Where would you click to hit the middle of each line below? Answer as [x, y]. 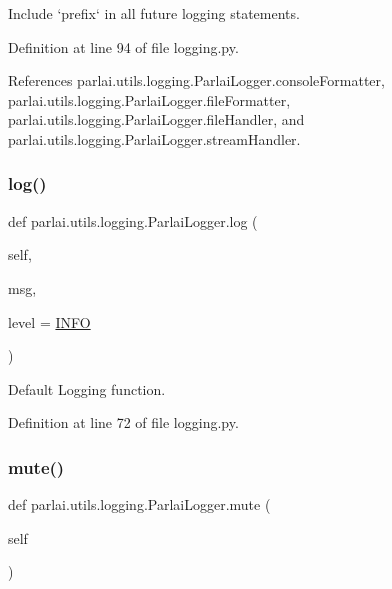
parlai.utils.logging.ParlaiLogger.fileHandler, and [156, 119]
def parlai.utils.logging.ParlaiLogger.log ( [133, 220]
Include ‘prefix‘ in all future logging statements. [154, 13]
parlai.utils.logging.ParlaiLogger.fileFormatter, [149, 99]
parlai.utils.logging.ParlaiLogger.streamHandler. [154, 138]
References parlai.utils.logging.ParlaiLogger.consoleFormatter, [196, 80]
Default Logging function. [87, 388]
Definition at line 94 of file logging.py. [123, 46]
